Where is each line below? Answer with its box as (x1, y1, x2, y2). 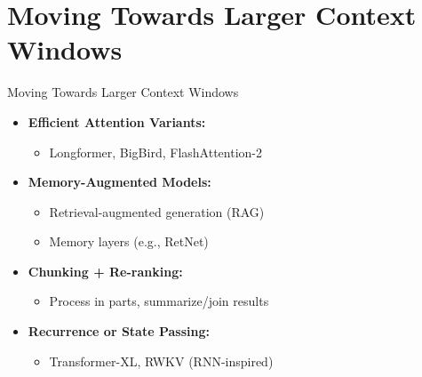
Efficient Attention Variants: (28, 112, 206, 131)
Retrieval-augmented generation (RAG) (49, 202, 265, 221)
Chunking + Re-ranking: (28, 261, 183, 280)
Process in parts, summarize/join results (49, 292, 269, 310)
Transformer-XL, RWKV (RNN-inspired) (49, 351, 274, 370)
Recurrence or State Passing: (28, 322, 210, 341)
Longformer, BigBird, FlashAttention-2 (49, 142, 262, 161)
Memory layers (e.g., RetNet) (49, 232, 209, 251)
